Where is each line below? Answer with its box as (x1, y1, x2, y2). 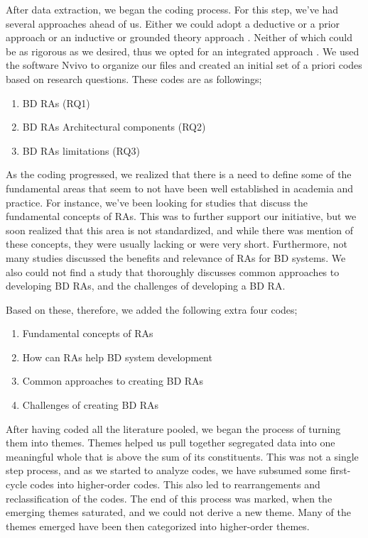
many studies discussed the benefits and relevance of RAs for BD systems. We (6, 250, 346, 265)
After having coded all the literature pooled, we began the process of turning (6, 421, 341, 436)
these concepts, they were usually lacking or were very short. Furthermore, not (6, 236, 348, 251)
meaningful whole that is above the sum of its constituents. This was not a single (6, 449, 359, 463)
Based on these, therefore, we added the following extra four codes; (6, 302, 298, 317)
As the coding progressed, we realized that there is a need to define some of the (6, 167, 352, 182)
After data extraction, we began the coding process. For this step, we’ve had (6, 2, 339, 16)
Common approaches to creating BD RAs (22, 373, 204, 388)
